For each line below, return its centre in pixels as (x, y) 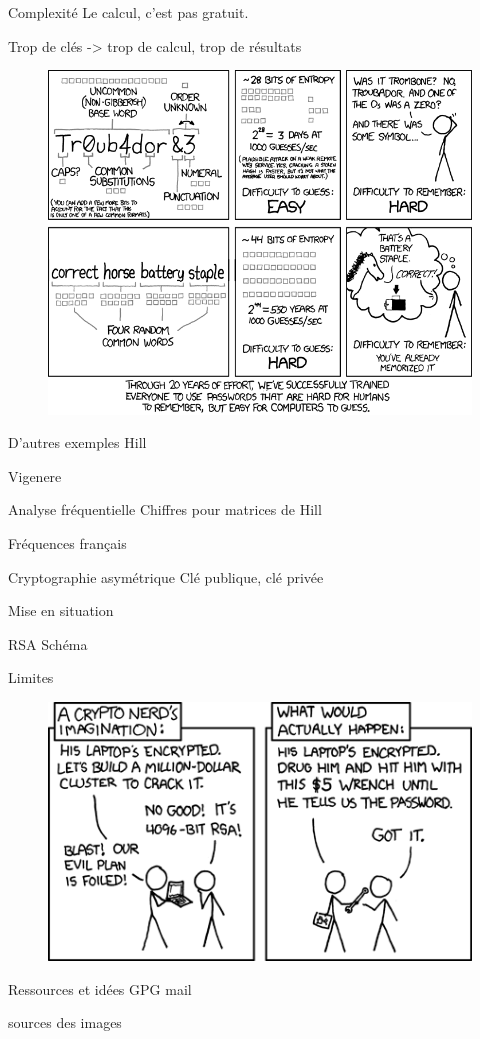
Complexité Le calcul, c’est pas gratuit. (128, 12)
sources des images (65, 1022)
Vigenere (35, 475)
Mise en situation (61, 610)
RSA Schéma (48, 643)
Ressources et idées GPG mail (100, 988)
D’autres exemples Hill (77, 442)
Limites (31, 677)
